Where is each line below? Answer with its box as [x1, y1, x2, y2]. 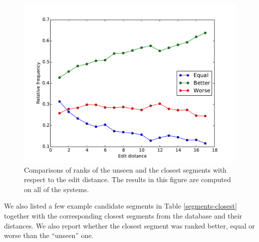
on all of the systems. [24, 184, 89, 194]
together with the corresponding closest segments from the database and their [4, 210, 243, 221]
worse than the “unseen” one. [4, 230, 94, 241]
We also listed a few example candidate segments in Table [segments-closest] [4, 201, 237, 211]
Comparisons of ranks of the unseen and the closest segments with [24, 164, 227, 175]
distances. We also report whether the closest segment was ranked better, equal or [4, 220, 255, 231]
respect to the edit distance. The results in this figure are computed [24, 174, 231, 185]
